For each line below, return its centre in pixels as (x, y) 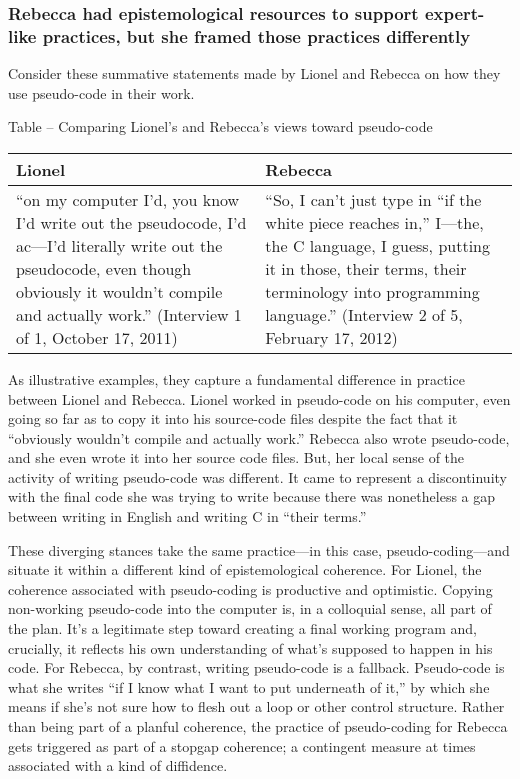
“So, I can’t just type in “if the (373, 199)
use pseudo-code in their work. (101, 92)
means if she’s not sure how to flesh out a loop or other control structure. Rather (256, 706)
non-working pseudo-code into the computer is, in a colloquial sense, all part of (250, 608)
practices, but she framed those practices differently (256, 35)
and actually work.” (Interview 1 (129, 314)
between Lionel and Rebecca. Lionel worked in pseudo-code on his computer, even (259, 398)
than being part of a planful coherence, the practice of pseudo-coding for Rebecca (258, 726)
